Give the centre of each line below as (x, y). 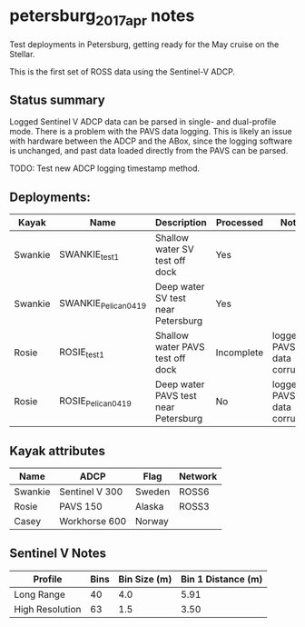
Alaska (149, 506)
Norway (152, 521)
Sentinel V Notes (58, 554)
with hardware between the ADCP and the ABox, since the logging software (151, 141)
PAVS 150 (80, 506)
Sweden (152, 492)
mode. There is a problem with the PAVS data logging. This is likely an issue (151, 132)
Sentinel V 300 (91, 492)
